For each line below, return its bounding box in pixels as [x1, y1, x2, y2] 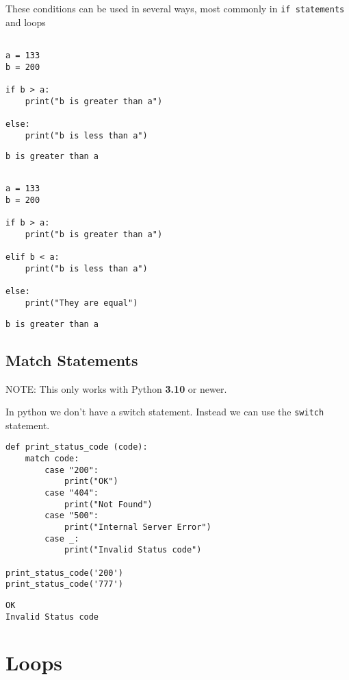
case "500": [44, 511, 99, 521]
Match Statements [5, 349, 138, 370]
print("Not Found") [64, 499, 153, 509]
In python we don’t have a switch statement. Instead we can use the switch [5, 404, 324, 419]
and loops [5, 14, 46, 29]
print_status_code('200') [5, 568, 123, 578]
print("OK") [64, 476, 118, 487]
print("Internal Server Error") [64, 522, 211, 532]
